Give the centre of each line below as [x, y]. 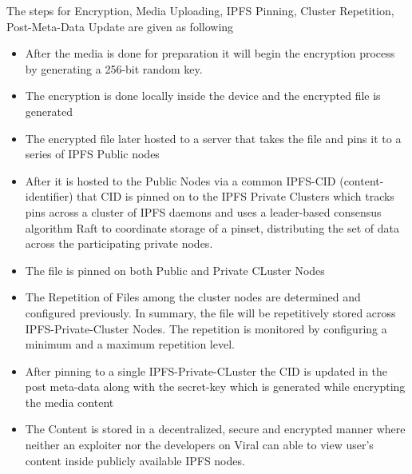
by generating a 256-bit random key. [114, 68]
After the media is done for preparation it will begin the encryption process [210, 53]
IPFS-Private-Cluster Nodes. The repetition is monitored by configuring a [206, 328]
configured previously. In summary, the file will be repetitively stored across [210, 312]
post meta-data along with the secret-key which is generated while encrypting [215, 386]
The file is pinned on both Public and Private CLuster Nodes [175, 270]
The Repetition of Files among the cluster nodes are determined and [193, 297]
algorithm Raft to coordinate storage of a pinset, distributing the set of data [212, 227]
